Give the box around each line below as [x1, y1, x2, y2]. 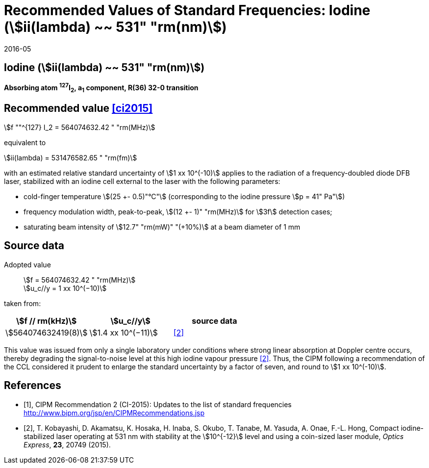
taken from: [4, 299, 41, 308]
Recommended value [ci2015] [4, 102, 153, 115]
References [4, 379, 61, 392]
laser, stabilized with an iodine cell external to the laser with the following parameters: [4, 177, 280, 185]
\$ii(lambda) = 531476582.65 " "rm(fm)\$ [4, 153, 137, 162]
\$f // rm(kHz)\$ [16, 315, 77, 326]
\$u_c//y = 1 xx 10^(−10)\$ [24, 284, 107, 292]
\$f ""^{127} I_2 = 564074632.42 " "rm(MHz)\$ [4, 123, 155, 131]
